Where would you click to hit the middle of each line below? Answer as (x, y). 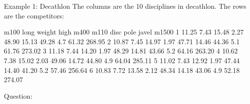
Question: (18, 95)
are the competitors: (34, 15)
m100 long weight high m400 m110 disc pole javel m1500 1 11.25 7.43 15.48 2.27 (124, 32)
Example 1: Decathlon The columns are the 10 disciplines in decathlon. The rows (125, 6)
